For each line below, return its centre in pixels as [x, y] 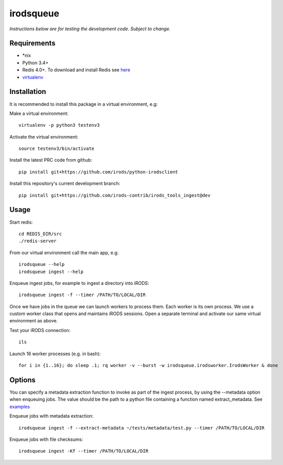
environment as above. [34, 321]
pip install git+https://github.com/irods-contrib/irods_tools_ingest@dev [115, 195]
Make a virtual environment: [39, 113]
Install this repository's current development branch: [65, 183]
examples [20, 406]
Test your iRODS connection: [40, 330]
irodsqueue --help [42, 265]
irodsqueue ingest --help [51, 272]
